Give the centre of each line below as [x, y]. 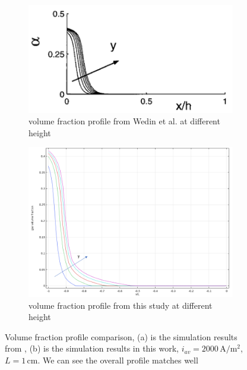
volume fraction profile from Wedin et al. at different [124, 121]
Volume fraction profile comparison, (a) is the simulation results [121, 336]
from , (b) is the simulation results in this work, [92, 348]
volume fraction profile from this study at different [121, 305]
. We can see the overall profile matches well [118, 360]
